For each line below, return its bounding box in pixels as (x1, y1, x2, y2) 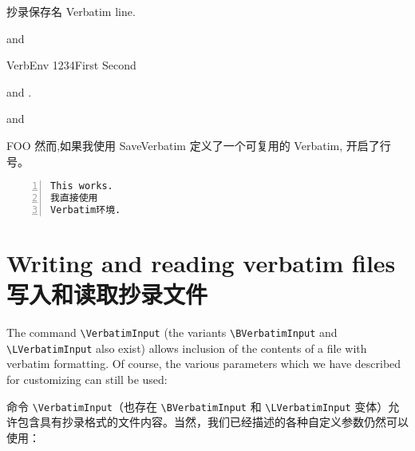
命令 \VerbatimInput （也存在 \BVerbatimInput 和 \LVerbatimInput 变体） (6, 398, 389, 414)
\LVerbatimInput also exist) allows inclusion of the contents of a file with (6, 339, 367, 356)
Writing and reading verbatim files (6, 246, 396, 279)
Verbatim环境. (50, 204, 121, 216)
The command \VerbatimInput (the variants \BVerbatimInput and (6, 324, 338, 341)
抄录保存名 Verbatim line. (6, 3, 136, 19)
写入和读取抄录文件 (6, 278, 208, 311)
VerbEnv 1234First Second (6, 57, 136, 73)
